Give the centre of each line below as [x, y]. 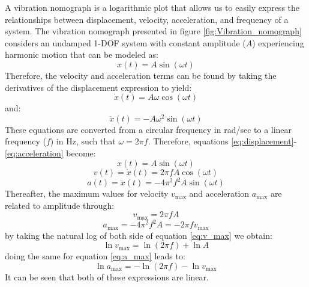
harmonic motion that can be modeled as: [82, 54]
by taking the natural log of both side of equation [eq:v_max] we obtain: [139, 235]
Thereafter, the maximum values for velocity [87, 193]
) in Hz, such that [83, 141]
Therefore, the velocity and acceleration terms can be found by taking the [141, 75]
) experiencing [278, 42]
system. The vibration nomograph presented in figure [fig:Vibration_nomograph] [153, 31]
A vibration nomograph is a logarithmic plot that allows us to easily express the [152, 7]
